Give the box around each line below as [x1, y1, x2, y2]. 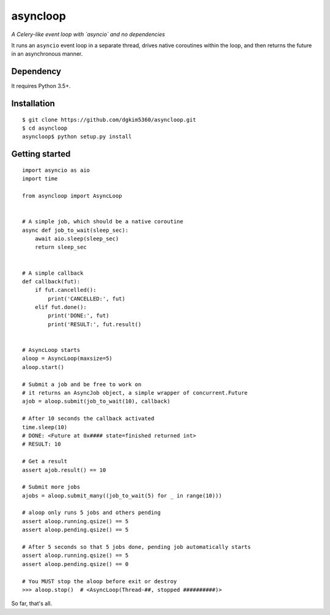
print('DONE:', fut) [48, 312, 109, 319]
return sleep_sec [34, 244, 87, 251]
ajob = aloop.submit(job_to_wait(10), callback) [22, 398, 170, 405]
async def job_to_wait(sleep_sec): [22, 226, 129, 234]
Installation [11, 99, 55, 109]
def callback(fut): [22, 278, 81, 285]
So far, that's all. [11, 600, 53, 607]
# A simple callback [22, 269, 84, 277]
